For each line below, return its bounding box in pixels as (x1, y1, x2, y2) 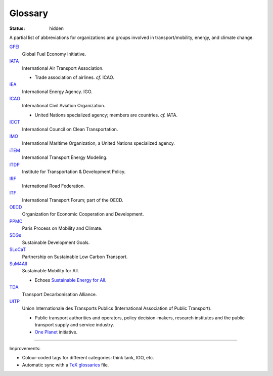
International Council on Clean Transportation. (22, 126, 118, 132)
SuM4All (9, 261, 27, 267)
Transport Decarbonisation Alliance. (22, 291, 97, 297)
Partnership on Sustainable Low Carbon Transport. (22, 254, 128, 260)
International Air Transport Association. (22, 65, 104, 71)
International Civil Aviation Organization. (22, 103, 106, 109)
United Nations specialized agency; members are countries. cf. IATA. (34, 112, 178, 118)
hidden (49, 25, 64, 31)
